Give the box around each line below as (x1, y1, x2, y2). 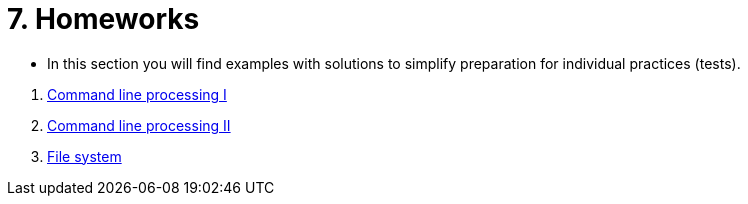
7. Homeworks (7, 2, 200, 36)
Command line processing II (47, 116, 231, 134)
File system (47, 147, 122, 165)
